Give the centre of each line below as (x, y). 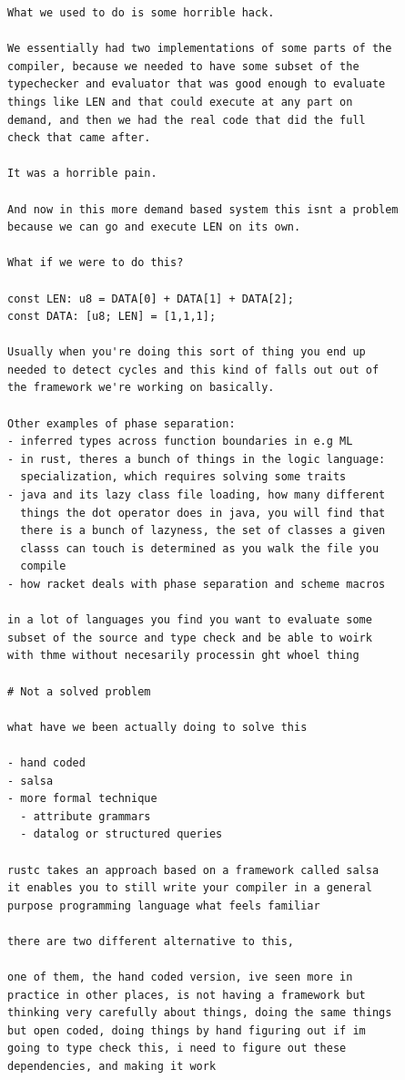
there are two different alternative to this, (151, 941)
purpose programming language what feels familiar (164, 905)
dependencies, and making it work (112, 1067)
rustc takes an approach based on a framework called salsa (193, 870)
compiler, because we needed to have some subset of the (183, 66)
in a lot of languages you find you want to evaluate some (190, 620)
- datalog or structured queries (121, 834)
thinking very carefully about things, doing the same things (200, 1013)
